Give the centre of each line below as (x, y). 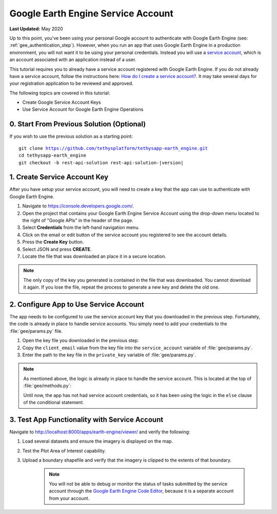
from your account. (69, 498)
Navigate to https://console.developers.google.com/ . (78, 206)
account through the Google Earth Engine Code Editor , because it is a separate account (141, 491)
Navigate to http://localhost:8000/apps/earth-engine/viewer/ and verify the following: (100, 432)
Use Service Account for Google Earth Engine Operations (83, 109)
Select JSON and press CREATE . (57, 249)
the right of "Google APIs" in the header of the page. (78, 220)
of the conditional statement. (54, 402)
